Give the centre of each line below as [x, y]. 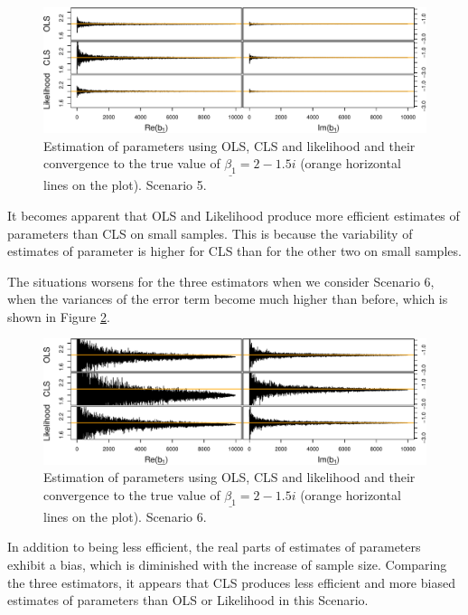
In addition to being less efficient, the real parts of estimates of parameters [214, 547]
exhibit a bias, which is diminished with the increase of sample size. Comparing [227, 564]
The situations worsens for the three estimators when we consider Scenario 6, [221, 281]
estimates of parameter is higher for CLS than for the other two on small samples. [234, 251]
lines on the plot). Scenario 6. [125, 516]
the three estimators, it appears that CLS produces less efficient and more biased [231, 582]
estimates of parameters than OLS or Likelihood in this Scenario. [188, 600]
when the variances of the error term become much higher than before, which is [228, 299]
